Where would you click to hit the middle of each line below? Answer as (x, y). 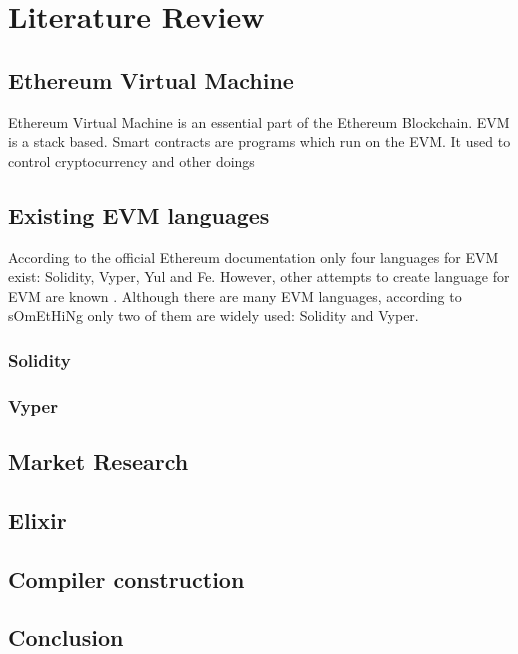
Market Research (98, 461)
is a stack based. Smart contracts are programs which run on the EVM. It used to (259, 141)
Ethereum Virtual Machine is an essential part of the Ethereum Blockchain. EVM (259, 121)
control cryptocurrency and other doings (131, 160)
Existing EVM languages (139, 214)
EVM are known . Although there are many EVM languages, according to (235, 295)
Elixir (37, 519)
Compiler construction (126, 578)
